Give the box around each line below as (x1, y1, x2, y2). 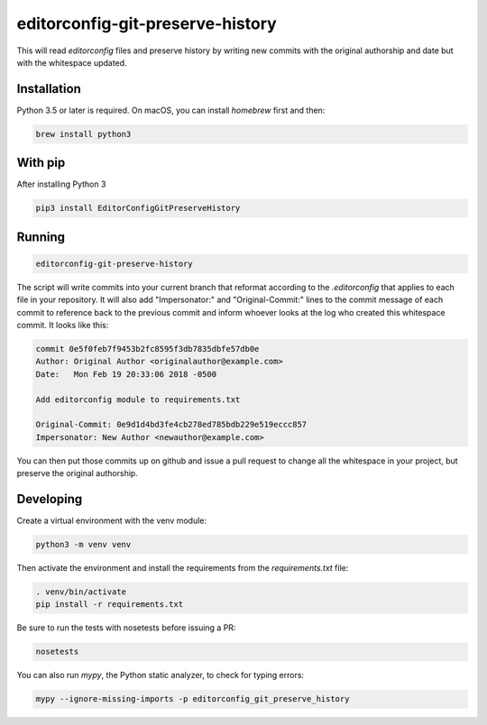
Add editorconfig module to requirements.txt (35, 394, 241, 405)
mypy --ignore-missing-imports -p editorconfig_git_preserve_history (35, 694, 350, 704)
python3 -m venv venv (35, 539, 132, 550)
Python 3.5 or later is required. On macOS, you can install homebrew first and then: (16, 105, 326, 115)
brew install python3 (35, 129, 132, 139)
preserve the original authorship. (16, 468, 139, 479)
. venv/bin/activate (35, 587, 126, 597)
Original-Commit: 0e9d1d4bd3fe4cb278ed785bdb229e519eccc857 (35, 419, 308, 430)
